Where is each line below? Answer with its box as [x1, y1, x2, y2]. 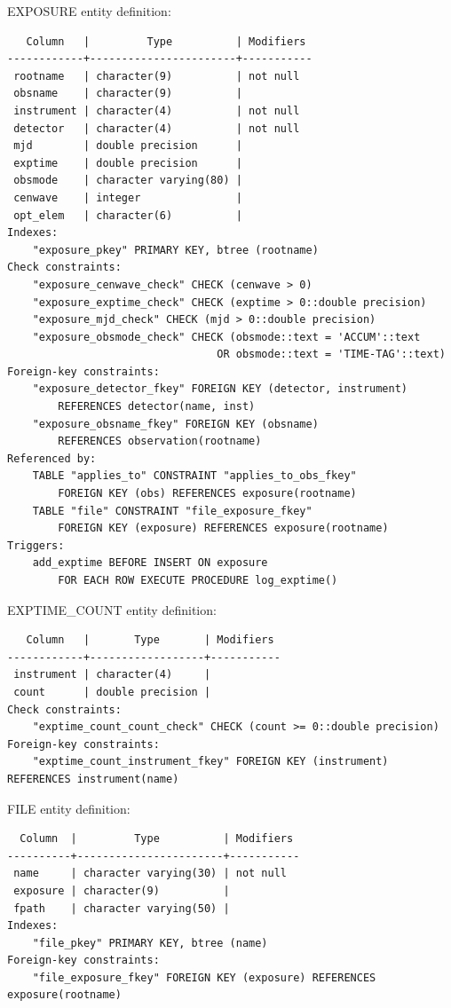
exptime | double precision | [13, 156, 242, 169]
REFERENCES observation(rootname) [58, 435, 262, 448]
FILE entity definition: [7, 799, 131, 817]
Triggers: [7, 539, 65, 552]
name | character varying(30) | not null [13, 867, 287, 880]
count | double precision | [13, 685, 211, 698]
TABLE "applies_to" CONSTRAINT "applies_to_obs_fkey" [32, 469, 357, 483]
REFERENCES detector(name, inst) [58, 400, 256, 413]
